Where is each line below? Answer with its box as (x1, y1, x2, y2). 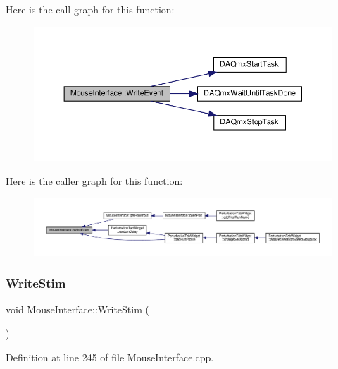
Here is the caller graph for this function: (6, 173, 183, 188)
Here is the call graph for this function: (6, 2, 175, 16)
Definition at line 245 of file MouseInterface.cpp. (6, 349, 214, 364)
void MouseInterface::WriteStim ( (6, 302, 149, 317)
